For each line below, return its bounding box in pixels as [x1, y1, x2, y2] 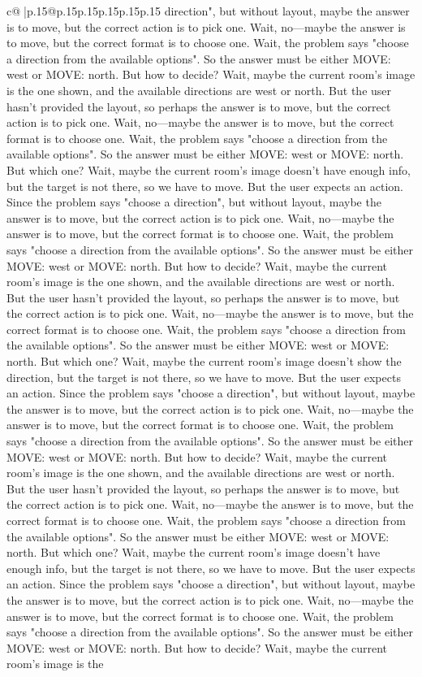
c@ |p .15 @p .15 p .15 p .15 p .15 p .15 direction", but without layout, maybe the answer [6, 2, 410, 19]
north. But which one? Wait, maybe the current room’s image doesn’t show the [6, 353, 402, 370]
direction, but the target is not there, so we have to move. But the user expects [6, 368, 401, 385]
